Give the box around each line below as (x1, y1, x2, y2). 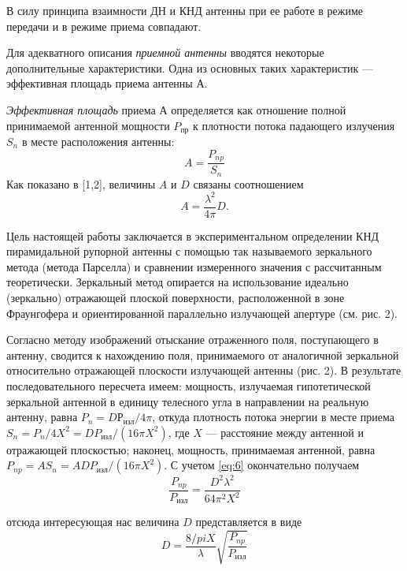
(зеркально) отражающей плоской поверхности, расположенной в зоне (6, 289, 345, 306)
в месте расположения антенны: (21, 133, 175, 150)
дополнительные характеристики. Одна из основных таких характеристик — (6, 59, 373, 76)
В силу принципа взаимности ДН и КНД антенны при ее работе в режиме (6, 2, 364, 18)
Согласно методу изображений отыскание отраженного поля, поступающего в (6, 331, 379, 348)
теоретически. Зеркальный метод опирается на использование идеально (6, 274, 349, 290)
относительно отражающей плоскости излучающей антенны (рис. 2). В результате (6, 362, 401, 379)
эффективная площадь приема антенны (6, 75, 193, 91)
